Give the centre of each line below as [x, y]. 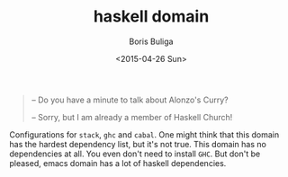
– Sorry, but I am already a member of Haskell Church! [132, 117]
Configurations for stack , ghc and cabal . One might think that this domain [144, 134]
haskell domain [151, 17]
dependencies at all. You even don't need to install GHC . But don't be [135, 154]
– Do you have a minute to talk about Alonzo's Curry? [130, 100]
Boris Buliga [151, 41]
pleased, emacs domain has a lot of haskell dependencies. [118, 163]
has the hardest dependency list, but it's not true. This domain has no [138, 144]
